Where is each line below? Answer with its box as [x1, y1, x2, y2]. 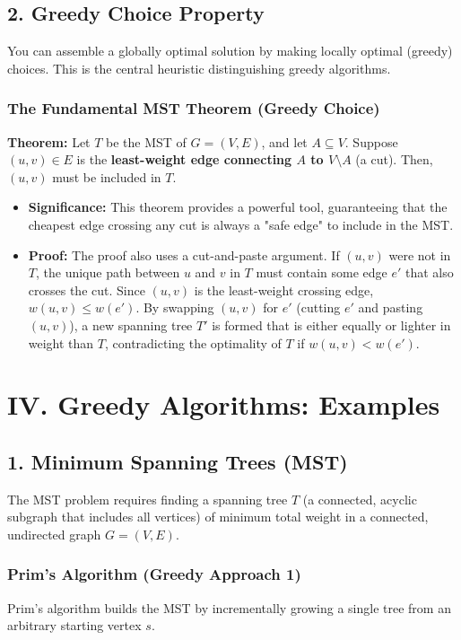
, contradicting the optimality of [104, 333, 282, 352]
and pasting [358, 298, 423, 317]
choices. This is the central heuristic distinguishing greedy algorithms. [7, 58, 391, 77]
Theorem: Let [7, 132, 91, 151]
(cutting [296, 298, 341, 317]
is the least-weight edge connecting [76, 150, 292, 169]
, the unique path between [35, 263, 180, 282]
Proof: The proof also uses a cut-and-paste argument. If [28, 245, 340, 264]
